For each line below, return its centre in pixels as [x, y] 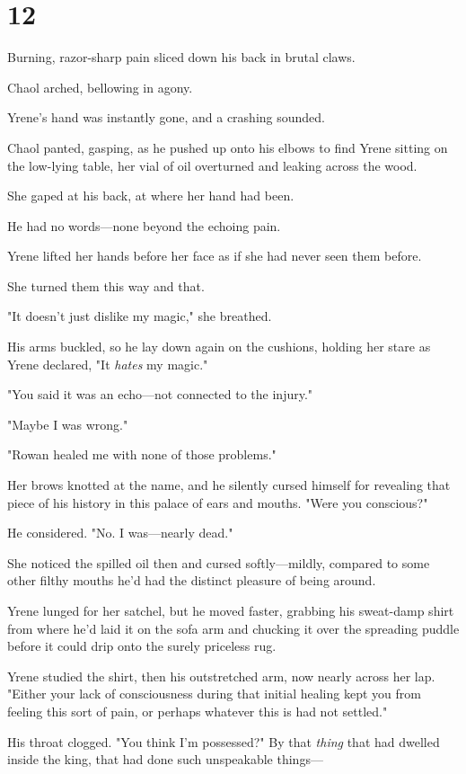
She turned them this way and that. [106, 285]
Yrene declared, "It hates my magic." [108, 364]
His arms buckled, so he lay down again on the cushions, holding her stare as [219, 347]
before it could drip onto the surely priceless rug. [142, 646]
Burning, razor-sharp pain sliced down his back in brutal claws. [181, 57]
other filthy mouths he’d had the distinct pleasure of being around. [192, 580]
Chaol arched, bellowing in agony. [100, 87]
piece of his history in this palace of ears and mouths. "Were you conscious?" [218, 502]
